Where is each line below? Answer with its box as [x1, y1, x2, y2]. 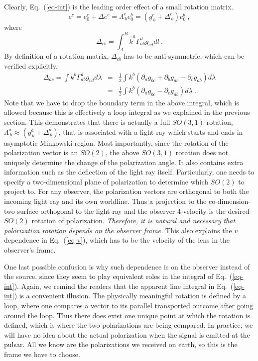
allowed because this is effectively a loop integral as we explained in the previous [4, 107, 250, 117]
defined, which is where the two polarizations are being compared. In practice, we [4, 320, 253, 330]
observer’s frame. [4, 245, 56, 255]
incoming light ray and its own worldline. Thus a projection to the [4, 196, 207, 206]
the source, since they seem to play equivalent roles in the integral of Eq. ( [4, 271, 233, 281]
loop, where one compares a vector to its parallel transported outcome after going [4, 300, 254, 311]
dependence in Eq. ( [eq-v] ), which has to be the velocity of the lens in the [4, 235, 230, 245]
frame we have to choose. [4, 349, 80, 359]
